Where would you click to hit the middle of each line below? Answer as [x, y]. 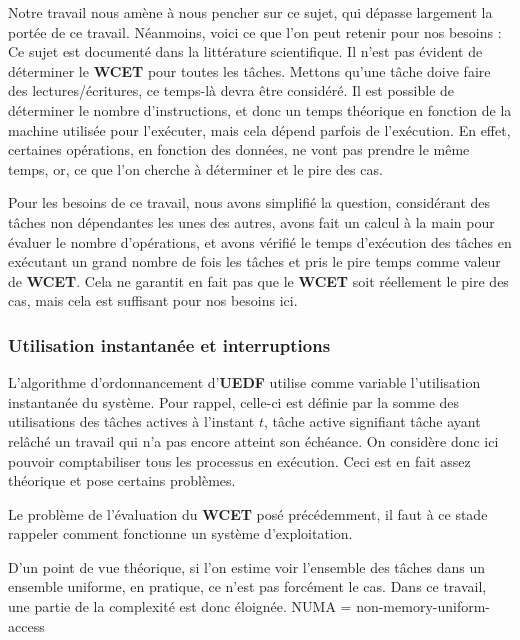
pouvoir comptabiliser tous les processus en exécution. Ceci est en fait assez [239, 460]
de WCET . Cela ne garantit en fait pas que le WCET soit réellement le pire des [258, 280]
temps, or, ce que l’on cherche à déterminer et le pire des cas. [195, 168]
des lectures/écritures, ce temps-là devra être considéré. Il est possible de [231, 90]
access [26, 625]
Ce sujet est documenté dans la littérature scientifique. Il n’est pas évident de [245, 51]
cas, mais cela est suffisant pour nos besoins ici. [153, 300]
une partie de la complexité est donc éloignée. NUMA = [180, 606]
